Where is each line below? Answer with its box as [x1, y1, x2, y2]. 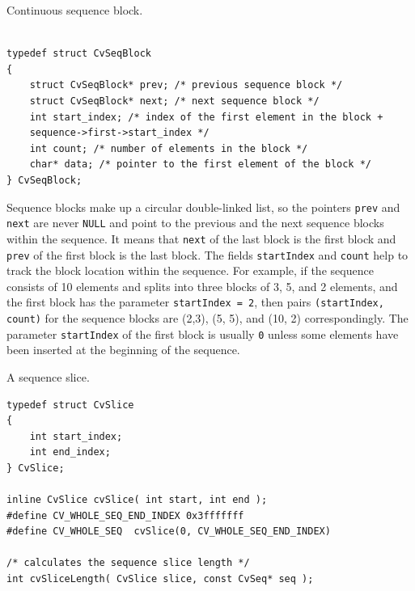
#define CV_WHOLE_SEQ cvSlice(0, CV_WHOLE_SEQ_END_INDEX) [6, 526, 331, 538]
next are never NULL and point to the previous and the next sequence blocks [6, 214, 384, 231]
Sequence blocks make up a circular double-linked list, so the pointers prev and [6, 198, 400, 215]
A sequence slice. [6, 368, 90, 385]
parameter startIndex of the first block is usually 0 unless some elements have [6, 325, 399, 342]
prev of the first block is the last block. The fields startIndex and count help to [6, 246, 409, 263]
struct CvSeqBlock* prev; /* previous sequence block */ [29, 79, 343, 91]
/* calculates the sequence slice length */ [6, 557, 250, 569]
